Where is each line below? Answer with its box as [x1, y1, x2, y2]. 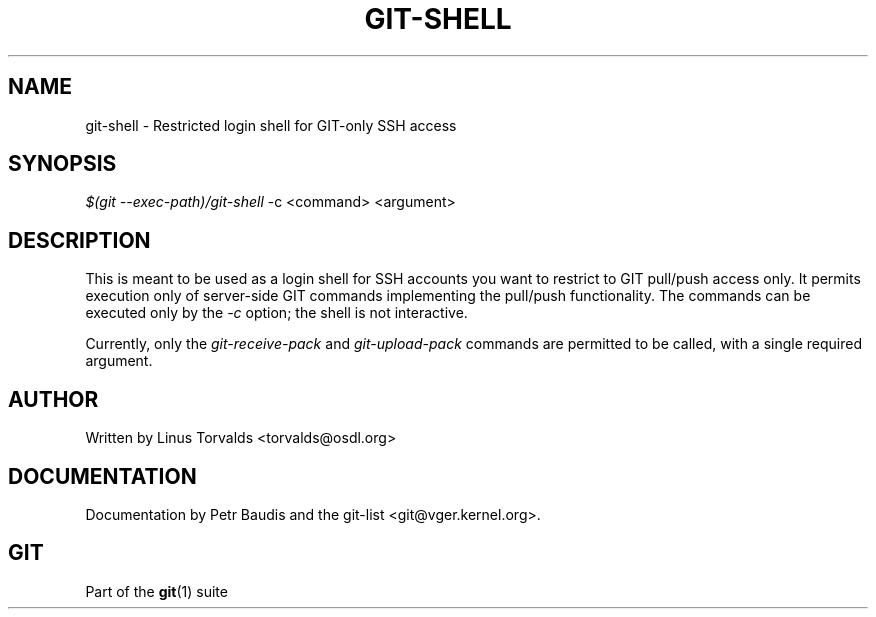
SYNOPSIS [8, 151, 117, 177]
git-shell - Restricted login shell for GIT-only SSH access [85, 116, 457, 134]
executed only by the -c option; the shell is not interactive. [85, 304, 468, 322]
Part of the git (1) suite [85, 582, 228, 600]
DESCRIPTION [8, 227, 151, 253]
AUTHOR [8, 386, 99, 412]
